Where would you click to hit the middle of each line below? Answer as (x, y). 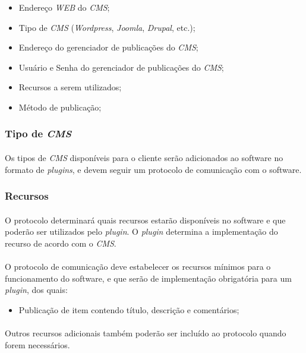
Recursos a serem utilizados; (70, 87)
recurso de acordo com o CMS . (61, 243)
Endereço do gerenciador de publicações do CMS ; (108, 47)
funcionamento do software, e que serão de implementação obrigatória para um (148, 278)
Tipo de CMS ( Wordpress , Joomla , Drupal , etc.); (107, 27)
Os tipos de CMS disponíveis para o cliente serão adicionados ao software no (144, 157)
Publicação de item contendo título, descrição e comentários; (129, 309)
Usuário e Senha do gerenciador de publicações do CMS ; (121, 67)
